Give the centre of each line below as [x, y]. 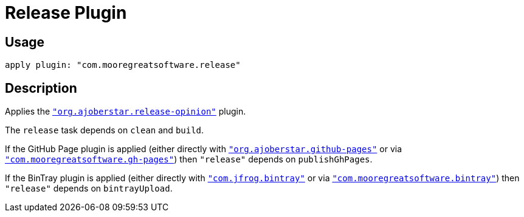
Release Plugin [66, 13]
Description [41, 88]
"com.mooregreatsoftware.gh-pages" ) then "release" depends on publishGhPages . [189, 159]
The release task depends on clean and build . [105, 130]
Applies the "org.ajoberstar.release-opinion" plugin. [126, 112]
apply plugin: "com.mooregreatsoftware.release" [123, 65]
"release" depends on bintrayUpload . [89, 189]
